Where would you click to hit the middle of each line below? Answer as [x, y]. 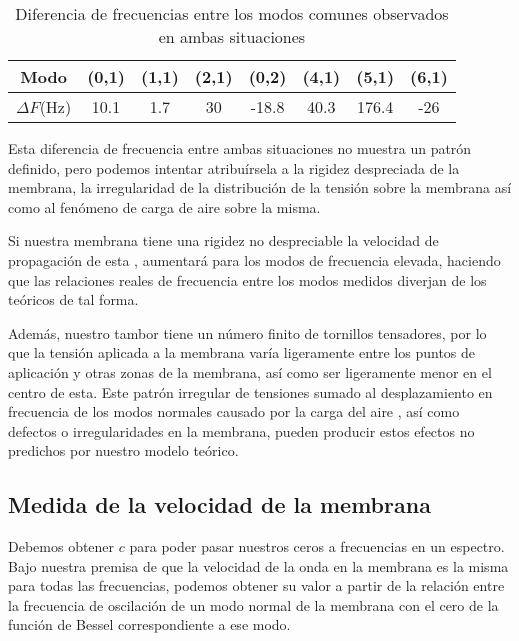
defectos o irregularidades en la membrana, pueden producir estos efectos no [241, 430]
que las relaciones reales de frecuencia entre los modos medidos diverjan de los [247, 279]
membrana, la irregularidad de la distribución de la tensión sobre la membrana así [260, 187]
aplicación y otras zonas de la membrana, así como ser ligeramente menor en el [250, 371]
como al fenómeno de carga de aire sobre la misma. [164, 206]
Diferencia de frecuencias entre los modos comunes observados [232, 13]
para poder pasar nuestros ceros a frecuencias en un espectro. [317, 546]
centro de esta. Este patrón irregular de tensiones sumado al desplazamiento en [250, 391]
